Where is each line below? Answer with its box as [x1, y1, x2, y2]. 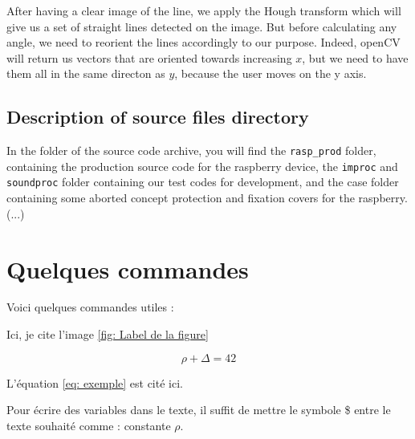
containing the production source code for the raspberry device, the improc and [6, 157, 398, 174]
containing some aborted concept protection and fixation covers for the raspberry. [6, 189, 408, 206]
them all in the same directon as [6, 65, 165, 82]
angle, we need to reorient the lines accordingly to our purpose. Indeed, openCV [6, 34, 401, 51]
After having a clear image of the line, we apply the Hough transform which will [6, 2, 401, 18]
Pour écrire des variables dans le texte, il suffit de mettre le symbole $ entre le [6, 401, 391, 418]
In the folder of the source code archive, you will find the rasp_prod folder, [6, 142, 376, 159]
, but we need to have [302, 49, 409, 66]
